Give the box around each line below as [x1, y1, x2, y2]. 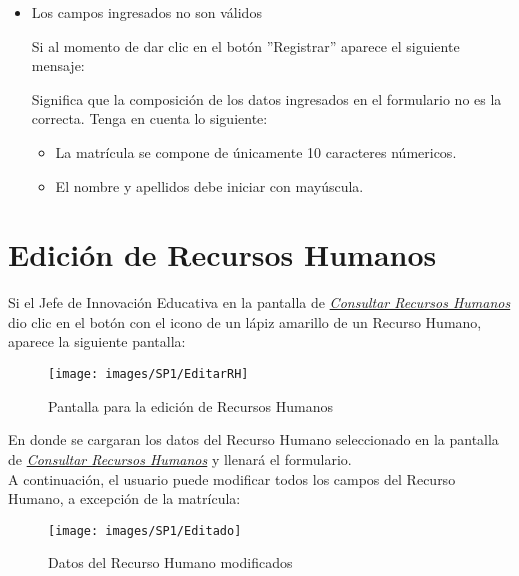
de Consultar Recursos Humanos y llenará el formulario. [8, 448, 352, 469]
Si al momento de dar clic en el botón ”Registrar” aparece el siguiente [31, 35, 460, 56]
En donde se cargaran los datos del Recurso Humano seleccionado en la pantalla [8, 429, 499, 450]
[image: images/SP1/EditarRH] [48, 367, 249, 382]
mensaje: [31, 55, 85, 76]
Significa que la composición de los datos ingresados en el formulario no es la [31, 88, 502, 109]
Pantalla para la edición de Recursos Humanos [48, 395, 333, 416]
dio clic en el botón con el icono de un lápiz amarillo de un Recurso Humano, [8, 311, 482, 332]
